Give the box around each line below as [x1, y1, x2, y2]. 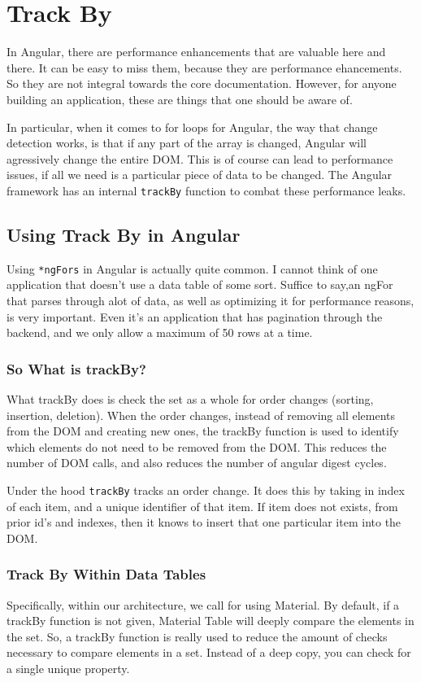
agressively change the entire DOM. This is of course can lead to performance [7, 150, 393, 167]
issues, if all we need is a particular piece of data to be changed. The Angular [7, 166, 393, 183]
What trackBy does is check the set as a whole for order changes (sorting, [7, 390, 374, 407]
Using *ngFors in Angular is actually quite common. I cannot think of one [7, 260, 378, 277]
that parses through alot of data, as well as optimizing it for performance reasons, [7, 291, 414, 308]
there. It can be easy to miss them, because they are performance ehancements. [7, 59, 402, 76]
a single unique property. [7, 659, 130, 676]
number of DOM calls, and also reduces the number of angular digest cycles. [7, 454, 387, 471]
